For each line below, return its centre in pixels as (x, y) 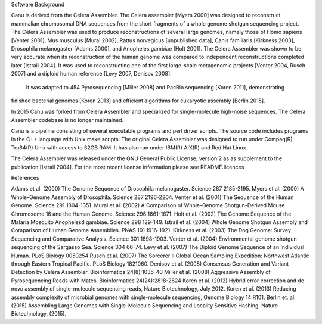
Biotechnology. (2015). (39, 314)
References (25, 178)
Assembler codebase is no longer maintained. (67, 120)
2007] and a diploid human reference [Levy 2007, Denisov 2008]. (92, 74)
